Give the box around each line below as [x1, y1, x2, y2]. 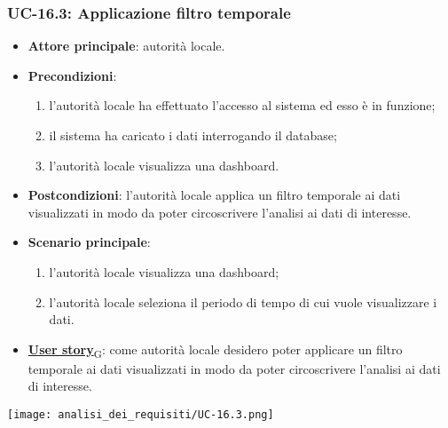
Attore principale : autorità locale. [28, 36, 225, 55]
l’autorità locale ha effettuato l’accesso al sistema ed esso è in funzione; [49, 96, 436, 115]
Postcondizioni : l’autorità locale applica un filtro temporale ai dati [28, 186, 401, 204]
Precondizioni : [28, 66, 117, 84]
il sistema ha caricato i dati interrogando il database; [49, 126, 337, 144]
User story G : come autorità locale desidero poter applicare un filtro [28, 339, 403, 361]
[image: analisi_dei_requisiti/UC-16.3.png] [7, 408, 274, 422]
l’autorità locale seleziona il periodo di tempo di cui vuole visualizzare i [49, 292, 437, 311]
